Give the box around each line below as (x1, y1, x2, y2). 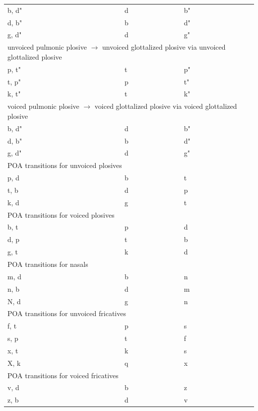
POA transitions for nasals (7, 258, 88, 269)
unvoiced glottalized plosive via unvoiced (102, 42, 226, 52)
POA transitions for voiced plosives (7, 209, 115, 220)
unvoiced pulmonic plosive (7, 42, 87, 52)
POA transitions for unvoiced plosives (7, 160, 122, 170)
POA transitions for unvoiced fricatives (7, 308, 126, 319)
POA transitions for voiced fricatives (7, 370, 119, 380)
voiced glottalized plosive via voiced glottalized (94, 101, 237, 111)
